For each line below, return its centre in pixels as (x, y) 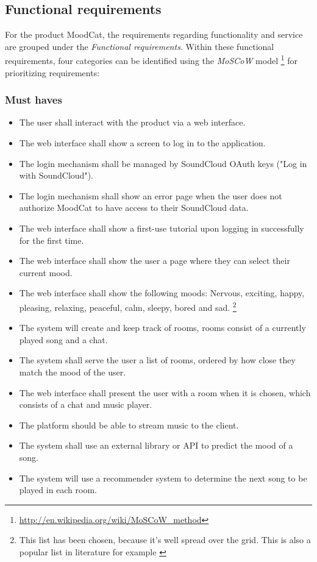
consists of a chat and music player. (86, 404)
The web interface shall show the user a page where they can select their (155, 261)
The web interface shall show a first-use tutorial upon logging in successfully (162, 228)
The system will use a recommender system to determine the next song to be (163, 478)
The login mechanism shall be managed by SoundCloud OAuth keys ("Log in (163, 163)
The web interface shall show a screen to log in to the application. (142, 143)
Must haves (34, 100)
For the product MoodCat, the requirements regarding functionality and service (154, 34)
